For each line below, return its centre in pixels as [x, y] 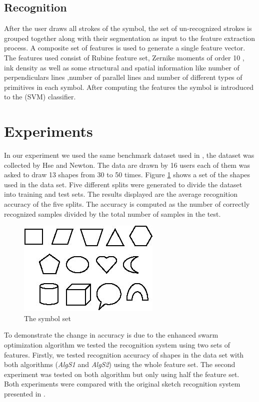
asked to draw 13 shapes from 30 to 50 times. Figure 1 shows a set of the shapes [127, 175]
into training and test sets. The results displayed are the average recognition [121, 194]
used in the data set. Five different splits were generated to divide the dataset [123, 184]
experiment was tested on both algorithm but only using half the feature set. [122, 374]
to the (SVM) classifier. [40, 97]
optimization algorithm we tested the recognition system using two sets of [117, 345]
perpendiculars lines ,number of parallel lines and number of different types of [123, 77]
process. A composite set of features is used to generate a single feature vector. [125, 48]
